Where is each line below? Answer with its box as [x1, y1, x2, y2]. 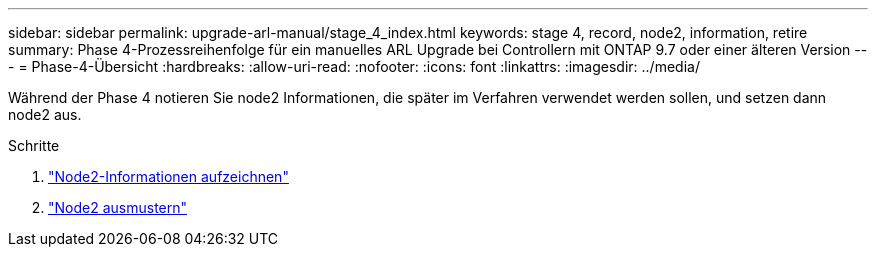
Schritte [8, 137, 60, 154]
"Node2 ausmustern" [48, 199, 188, 216]
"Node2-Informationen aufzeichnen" [48, 168, 289, 185]
